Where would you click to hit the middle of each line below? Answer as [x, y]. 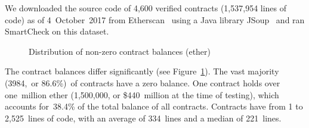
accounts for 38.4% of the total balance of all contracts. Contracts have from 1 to [154, 106]
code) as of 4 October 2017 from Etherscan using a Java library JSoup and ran [155, 19]
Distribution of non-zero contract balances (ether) [120, 51]
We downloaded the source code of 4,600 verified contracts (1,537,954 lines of [146, 8]
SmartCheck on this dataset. [57, 31]
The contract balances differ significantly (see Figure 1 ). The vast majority [142, 71]
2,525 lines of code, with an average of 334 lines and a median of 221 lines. [143, 118]
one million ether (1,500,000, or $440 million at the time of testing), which [142, 94]
